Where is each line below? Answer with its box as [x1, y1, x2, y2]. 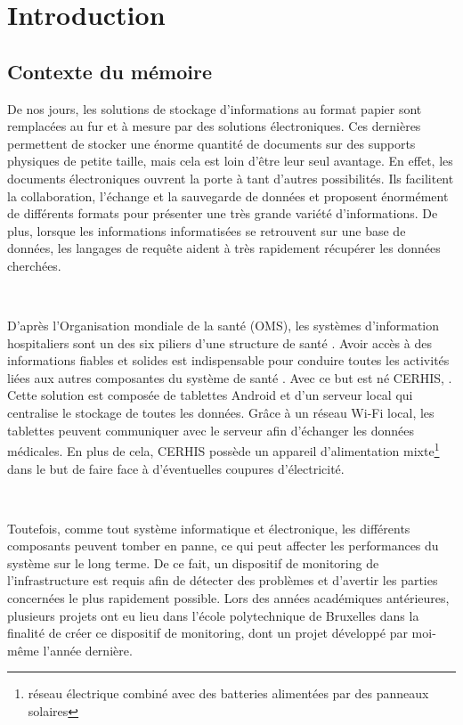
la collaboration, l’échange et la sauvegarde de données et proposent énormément [7, 186, 449, 205]
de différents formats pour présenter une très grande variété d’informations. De [7, 204, 438, 223]
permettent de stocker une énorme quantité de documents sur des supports [7, 134, 416, 152]
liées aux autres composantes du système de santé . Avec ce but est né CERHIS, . [7, 368, 452, 387]
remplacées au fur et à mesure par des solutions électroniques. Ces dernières [7, 117, 421, 135]
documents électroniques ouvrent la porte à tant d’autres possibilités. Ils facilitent [7, 168, 454, 187]
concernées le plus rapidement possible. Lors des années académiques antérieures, [7, 589, 450, 607]
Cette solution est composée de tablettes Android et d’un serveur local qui [7, 386, 413, 404]
